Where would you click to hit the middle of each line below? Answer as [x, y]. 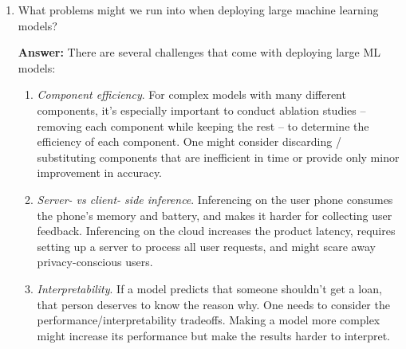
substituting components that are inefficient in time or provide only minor [218, 157]
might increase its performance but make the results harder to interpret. [213, 335]
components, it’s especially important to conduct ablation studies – [201, 110]
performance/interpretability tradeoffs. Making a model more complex [209, 320]
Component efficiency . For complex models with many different [191, 94]
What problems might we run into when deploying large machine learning [198, 10]
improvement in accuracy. [100, 173]
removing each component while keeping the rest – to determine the [203, 125]
